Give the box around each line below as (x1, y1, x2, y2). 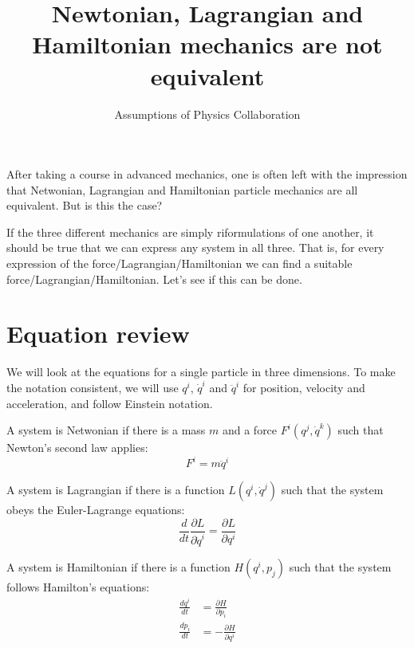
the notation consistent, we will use (6, 379, 179, 395)
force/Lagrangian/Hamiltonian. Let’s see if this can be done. (6, 270, 302, 287)
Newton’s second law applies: (6, 439, 148, 456)
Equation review (6, 317, 190, 350)
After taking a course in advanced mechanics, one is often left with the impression (6, 166, 408, 183)
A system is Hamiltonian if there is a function (6, 559, 231, 575)
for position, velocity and (242, 379, 365, 395)
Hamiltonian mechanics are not (32, 28, 383, 61)
